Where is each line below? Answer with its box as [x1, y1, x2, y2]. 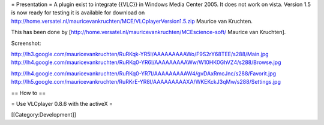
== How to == [11, 89, 46, 96]
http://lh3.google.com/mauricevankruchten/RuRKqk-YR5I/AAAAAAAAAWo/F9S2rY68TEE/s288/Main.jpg [11, 50, 269, 57]
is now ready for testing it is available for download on [11, 9, 145, 16]
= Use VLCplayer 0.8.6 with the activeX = [11, 100, 113, 107]
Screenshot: [11, 39, 41, 47]
